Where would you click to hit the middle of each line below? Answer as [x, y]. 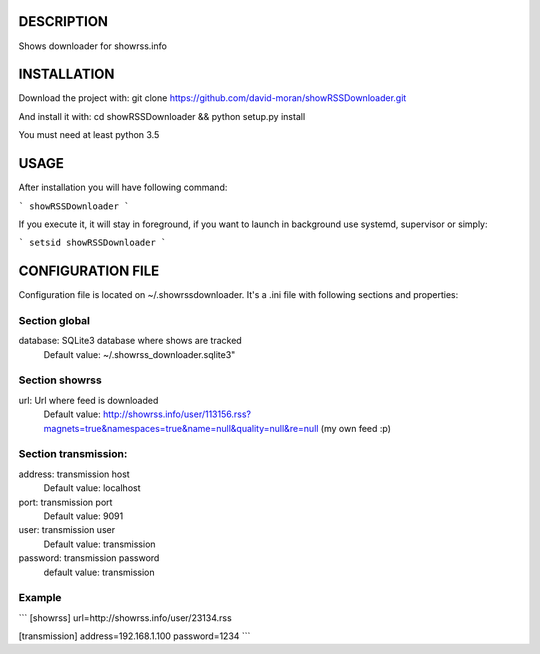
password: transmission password [89, 558]
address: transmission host [74, 474]
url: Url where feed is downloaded [88, 400]
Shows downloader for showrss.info [92, 46]
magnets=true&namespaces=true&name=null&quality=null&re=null [181, 428]
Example [40, 598]
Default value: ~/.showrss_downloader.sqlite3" [139, 354]
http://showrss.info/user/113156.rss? [177, 414]
